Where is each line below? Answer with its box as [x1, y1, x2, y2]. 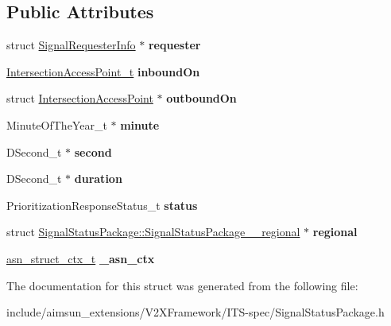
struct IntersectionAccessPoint [6, 90, 153, 107]
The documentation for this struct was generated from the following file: [6, 277, 358, 293]
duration [74, 170, 122, 187]
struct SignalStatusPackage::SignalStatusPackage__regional [6, 223, 300, 240]
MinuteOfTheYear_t [6, 116, 107, 133]
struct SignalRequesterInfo [6, 37, 136, 53]
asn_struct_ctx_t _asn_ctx [6, 250, 155, 266]
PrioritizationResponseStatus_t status [6, 196, 198, 213]
